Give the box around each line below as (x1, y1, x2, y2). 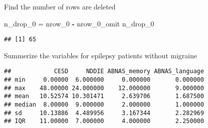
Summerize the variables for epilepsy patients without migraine (4, 50, 197, 60)
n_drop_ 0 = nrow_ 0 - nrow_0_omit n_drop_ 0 (4, 18, 154, 28)
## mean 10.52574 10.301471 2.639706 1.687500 (4, 93, 204, 100)
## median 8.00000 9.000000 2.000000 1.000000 (4, 101, 204, 109)
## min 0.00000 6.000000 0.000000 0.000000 (4, 76, 204, 84)
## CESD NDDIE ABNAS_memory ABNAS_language (4, 68, 204, 75)
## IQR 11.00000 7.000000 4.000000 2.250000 (4, 118, 204, 125)
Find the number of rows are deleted (4, 1, 116, 11)
